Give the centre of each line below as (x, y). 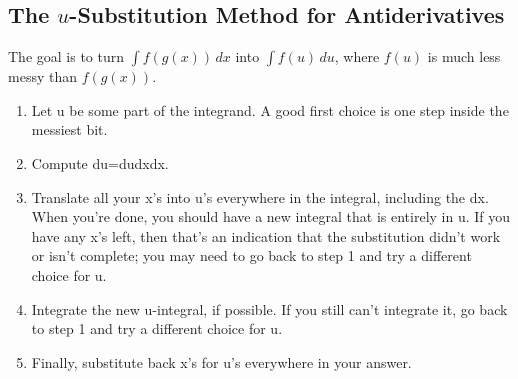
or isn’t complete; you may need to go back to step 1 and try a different (251, 255)
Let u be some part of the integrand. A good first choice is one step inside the (270, 109)
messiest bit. (69, 129)
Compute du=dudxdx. (100, 162)
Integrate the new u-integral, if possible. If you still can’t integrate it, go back (269, 308)
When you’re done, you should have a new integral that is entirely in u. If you (271, 216)
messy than (42, 76)
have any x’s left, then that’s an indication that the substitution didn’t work (266, 235)
